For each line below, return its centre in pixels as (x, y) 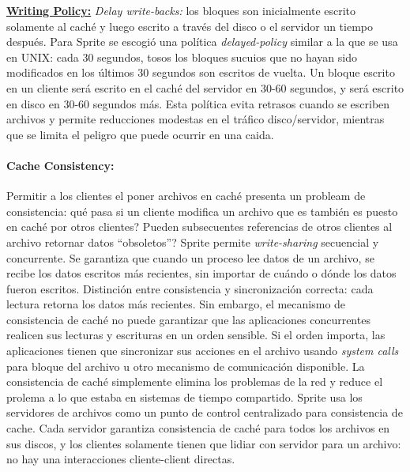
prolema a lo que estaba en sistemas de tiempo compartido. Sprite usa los (184, 396)
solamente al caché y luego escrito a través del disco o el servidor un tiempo (190, 26)
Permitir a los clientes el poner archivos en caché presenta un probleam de (186, 196)
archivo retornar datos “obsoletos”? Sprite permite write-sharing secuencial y (193, 242)
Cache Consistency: (60, 165)
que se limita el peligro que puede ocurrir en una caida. (140, 134)
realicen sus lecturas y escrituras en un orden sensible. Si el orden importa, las (196, 335)
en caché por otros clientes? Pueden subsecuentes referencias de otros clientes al (199, 227)
